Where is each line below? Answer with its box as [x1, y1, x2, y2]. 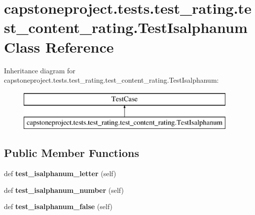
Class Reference [4, 36, 114, 57]
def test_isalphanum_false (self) [4, 201, 113, 212]
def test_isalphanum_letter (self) [4, 168, 116, 179]
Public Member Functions [4, 145, 139, 160]
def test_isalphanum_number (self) [4, 184, 124, 195]
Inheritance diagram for [4, 65, 75, 75]
